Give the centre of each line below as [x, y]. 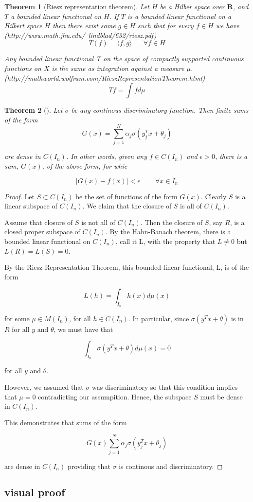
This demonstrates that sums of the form [66, 422]
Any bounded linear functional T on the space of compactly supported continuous [124, 59]
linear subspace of [31, 206]
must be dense [221, 396]
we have [227, 26]
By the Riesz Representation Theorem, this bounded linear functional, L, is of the [127, 267]
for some [17, 318]
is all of [191, 206]
